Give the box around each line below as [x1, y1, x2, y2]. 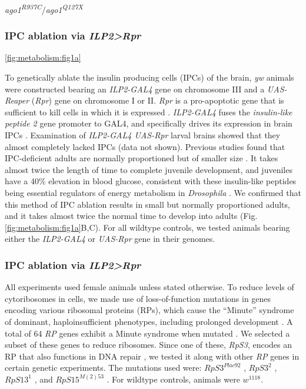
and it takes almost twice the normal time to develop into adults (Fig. [5, 210, 258, 222]
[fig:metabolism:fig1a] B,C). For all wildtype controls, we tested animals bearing [5, 221, 290, 233]
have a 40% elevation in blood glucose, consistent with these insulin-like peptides [5, 175, 297, 187]
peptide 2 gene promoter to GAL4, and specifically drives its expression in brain [5, 117, 292, 129]
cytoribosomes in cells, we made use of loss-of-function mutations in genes [5, 292, 271, 304]
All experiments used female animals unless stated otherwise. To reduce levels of [5, 281, 294, 293]
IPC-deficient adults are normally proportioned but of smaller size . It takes [5, 152, 278, 164]
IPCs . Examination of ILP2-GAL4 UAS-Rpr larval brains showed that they [5, 129, 281, 141]
